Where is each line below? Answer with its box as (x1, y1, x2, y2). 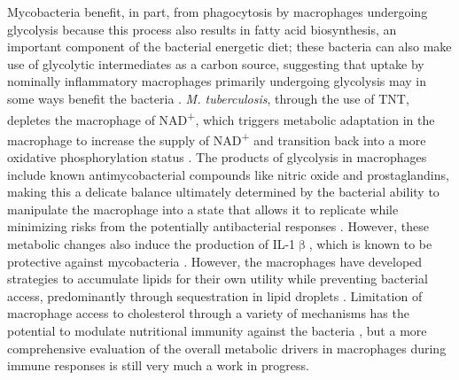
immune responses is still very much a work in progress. (7, 356, 309, 375)
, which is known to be (308, 235, 432, 253)
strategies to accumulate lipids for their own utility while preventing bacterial (7, 269, 428, 288)
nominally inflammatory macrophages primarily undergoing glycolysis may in (7, 72, 426, 90)
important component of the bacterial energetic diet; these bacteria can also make (7, 37, 452, 56)
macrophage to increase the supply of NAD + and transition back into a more (7, 128, 426, 149)
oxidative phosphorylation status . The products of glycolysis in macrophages (7, 148, 427, 167)
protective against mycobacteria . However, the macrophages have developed (7, 252, 423, 270)
